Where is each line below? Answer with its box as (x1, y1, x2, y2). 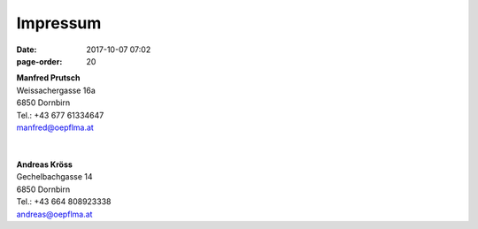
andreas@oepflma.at (16, 209, 93, 219)
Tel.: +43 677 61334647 (16, 110, 104, 120)
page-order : (16, 56, 63, 66)
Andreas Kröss (16, 159, 73, 170)
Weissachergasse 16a (16, 85, 96, 95)
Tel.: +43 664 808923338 (16, 196, 112, 207)
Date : (16, 44, 37, 55)
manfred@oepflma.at (16, 122, 95, 133)
